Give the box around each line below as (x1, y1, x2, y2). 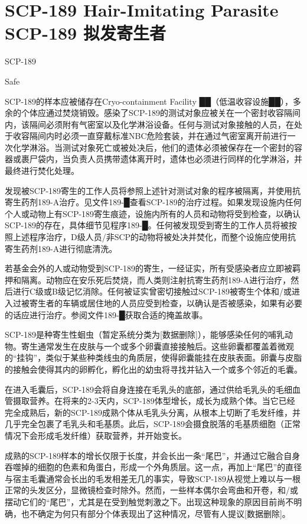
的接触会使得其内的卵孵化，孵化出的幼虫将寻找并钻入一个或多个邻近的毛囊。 (5, 363, 302, 375)
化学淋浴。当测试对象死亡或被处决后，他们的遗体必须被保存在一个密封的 (12, 141, 294, 153)
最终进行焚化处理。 (5, 164, 79, 177)
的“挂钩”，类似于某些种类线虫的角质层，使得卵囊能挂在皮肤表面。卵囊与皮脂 (5, 351, 302, 364)
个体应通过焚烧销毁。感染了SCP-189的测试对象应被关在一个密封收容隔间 (21, 106, 301, 119)
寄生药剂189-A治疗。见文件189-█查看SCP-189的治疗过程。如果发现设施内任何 (5, 196, 302, 208)
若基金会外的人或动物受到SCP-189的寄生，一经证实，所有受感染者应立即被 (5, 262, 293, 274)
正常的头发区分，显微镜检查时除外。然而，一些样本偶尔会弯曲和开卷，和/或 (5, 484, 298, 496)
